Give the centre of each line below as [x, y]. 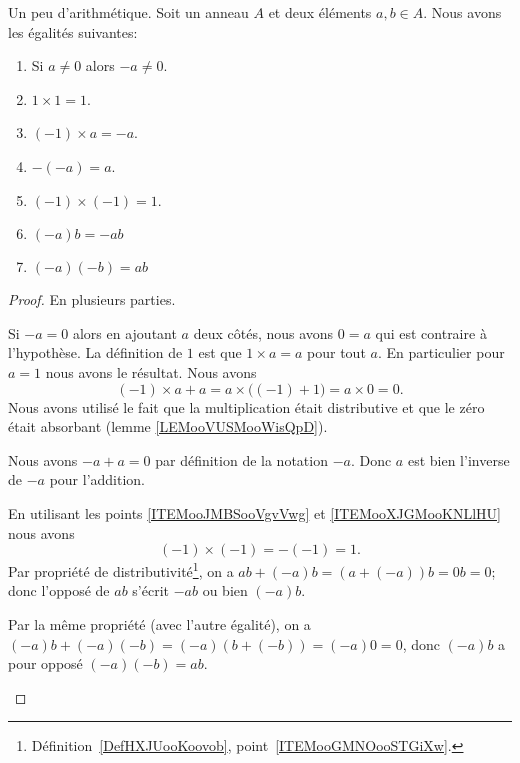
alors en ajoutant [124, 332]
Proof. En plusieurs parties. [92, 299]
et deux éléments [320, 12]
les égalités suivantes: [73, 31]
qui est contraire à [431, 332]
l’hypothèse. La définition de [95, 352]
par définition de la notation [241, 459]
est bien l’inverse [458, 459]
